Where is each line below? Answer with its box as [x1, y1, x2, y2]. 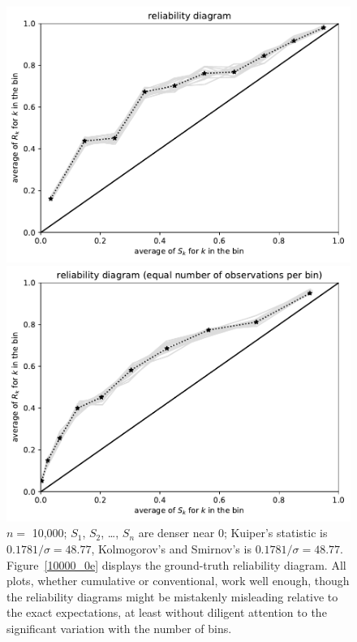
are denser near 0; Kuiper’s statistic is [138, 524, 328, 541]
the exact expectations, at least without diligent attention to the [6, 604, 327, 621]
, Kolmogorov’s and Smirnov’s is [91, 540, 252, 557]
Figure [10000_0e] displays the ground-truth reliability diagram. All [6, 556, 346, 573]
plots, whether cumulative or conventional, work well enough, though [6, 572, 350, 589]
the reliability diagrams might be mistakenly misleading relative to [6, 588, 338, 605]
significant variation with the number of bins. [6, 619, 232, 636]
